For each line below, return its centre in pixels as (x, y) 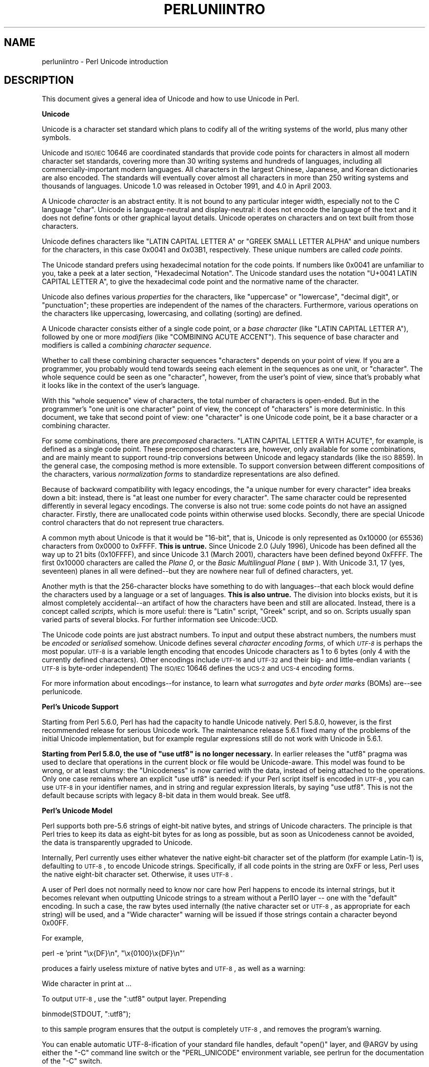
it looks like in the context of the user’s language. (121, 386)
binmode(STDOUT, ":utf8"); (86, 1014)
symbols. (56, 138)
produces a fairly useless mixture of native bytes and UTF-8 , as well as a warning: (174, 969)
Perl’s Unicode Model (77, 811)
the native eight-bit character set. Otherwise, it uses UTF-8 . (137, 874)
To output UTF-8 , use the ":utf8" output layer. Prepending (134, 999)
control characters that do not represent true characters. (133, 523)
